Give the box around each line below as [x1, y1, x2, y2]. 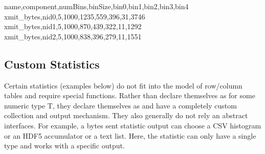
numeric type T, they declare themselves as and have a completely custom [4, 100, 237, 111]
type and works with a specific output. [4, 140, 125, 151]
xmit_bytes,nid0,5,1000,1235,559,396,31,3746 [4, 11, 145, 21]
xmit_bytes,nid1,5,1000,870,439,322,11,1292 [4, 21, 142, 32]
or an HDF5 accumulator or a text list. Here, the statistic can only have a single [4, 130, 256, 141]
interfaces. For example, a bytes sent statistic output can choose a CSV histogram [4, 120, 261, 130]
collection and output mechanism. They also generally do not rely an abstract [4, 110, 248, 121]
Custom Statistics [4, 56, 100, 72]
